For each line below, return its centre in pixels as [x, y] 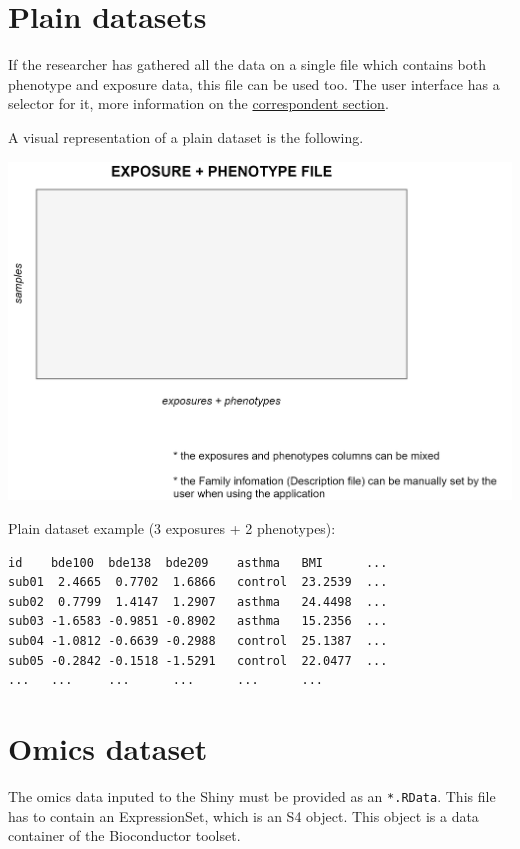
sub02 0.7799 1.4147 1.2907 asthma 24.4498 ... [198, 601]
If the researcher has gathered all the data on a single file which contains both [247, 64]
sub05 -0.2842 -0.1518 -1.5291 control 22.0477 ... [198, 660]
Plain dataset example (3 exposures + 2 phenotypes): [172, 528]
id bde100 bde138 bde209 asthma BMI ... [198, 562]
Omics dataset [108, 747]
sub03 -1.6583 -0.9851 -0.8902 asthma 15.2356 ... [198, 621]
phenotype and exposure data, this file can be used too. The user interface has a [254, 83]
